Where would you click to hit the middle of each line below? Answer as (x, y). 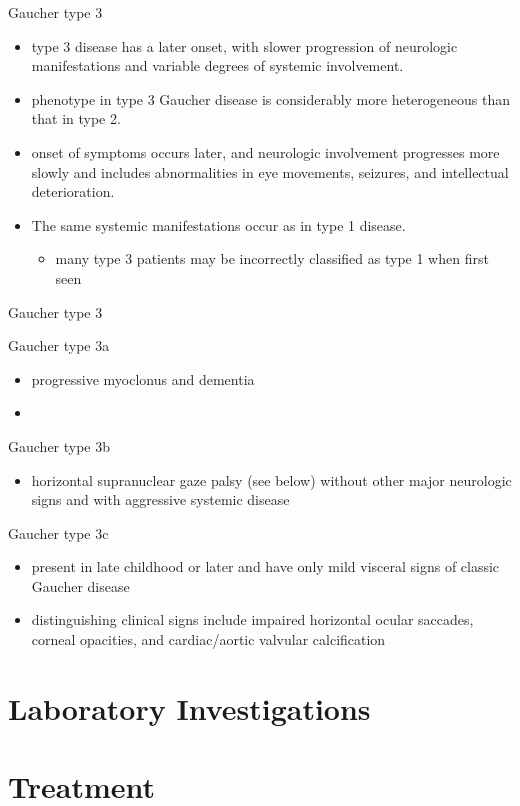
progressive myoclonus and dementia (143, 378)
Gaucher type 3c (58, 532)
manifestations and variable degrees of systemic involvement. (217, 65)
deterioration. (73, 191)
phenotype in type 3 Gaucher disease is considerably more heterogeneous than (270, 98)
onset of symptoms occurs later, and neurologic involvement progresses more (265, 151)
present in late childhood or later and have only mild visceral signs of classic (265, 566)
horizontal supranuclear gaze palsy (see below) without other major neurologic (271, 479)
